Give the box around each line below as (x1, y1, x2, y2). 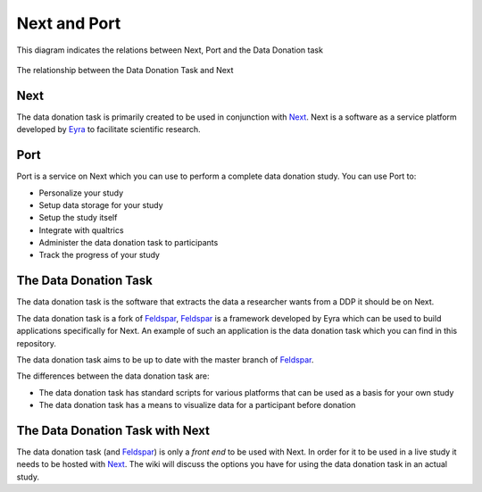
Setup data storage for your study (38, 199, 164, 210)
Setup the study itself (38, 213, 118, 223)
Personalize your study (38, 188, 124, 198)
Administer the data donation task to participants (38, 238, 219, 248)
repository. (16, 338, 57, 348)
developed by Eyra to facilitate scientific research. (16, 124, 201, 135)
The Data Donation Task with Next (16, 422, 210, 438)
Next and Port (16, 13, 121, 33)
